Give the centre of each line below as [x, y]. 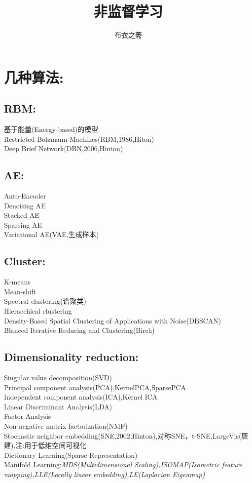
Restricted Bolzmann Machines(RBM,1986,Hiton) [79, 139]
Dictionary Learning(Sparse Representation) [71, 455]
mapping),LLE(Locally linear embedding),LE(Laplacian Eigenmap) [105, 474]
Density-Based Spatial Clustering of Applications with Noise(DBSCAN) [113, 320]
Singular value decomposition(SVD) [58, 378]
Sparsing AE [23, 224]
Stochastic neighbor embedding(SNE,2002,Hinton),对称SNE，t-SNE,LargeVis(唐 [126, 435]
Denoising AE [25, 205]
